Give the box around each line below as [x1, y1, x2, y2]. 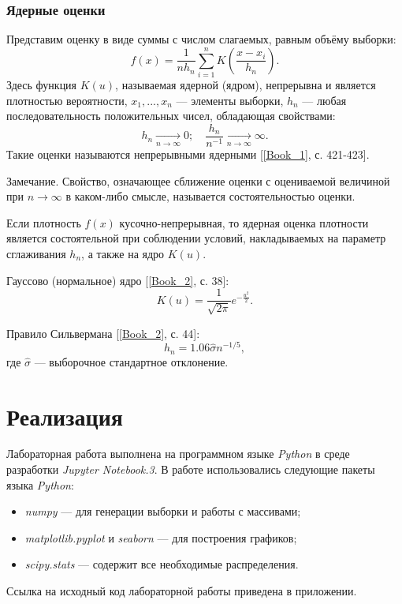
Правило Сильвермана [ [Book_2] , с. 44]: [6, 325, 200, 341]
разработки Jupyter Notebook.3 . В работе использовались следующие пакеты [6, 461, 375, 478]
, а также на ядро [81, 245, 165, 261]
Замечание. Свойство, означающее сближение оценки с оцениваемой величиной [6, 172, 390, 189]
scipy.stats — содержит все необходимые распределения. [24, 556, 299, 572]
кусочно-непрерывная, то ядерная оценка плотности [119, 214, 369, 231]
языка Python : [6, 476, 74, 493]
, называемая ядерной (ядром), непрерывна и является [115, 77, 376, 93]
